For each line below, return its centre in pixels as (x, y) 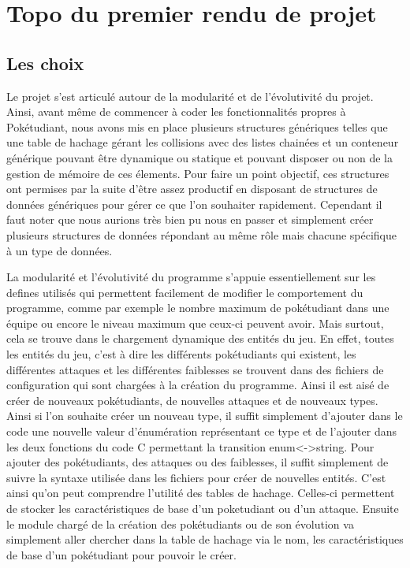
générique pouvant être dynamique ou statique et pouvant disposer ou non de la (199, 157)
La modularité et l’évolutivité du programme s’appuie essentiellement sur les (191, 277)
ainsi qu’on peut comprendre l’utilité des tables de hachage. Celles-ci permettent (201, 493)
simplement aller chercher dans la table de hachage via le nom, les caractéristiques (205, 539)
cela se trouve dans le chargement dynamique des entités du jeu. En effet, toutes (200, 338)
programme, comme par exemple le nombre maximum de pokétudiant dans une (198, 308)
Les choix (45, 63)
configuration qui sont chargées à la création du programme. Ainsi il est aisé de (198, 385)
